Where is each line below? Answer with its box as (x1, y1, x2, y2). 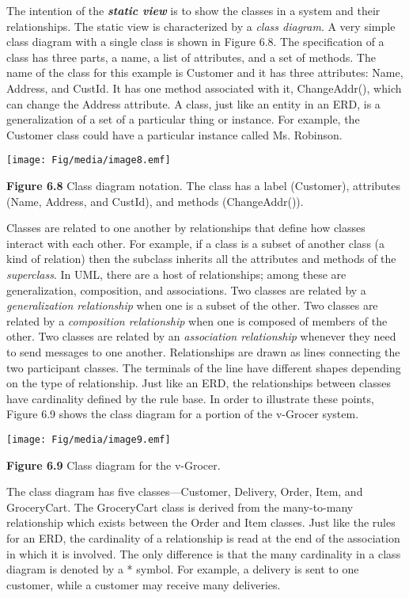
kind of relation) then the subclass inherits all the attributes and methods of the (6, 250, 396, 267)
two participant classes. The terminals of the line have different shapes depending (6, 359, 401, 375)
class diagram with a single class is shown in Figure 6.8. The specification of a (6, 33, 384, 50)
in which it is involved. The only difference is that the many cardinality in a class (6, 545, 401, 562)
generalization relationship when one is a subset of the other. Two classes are (6, 297, 378, 314)
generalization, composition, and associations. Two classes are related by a (6, 281, 366, 298)
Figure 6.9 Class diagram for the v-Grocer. (6, 456, 221, 473)
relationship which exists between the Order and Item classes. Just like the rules (6, 514, 396, 531)
